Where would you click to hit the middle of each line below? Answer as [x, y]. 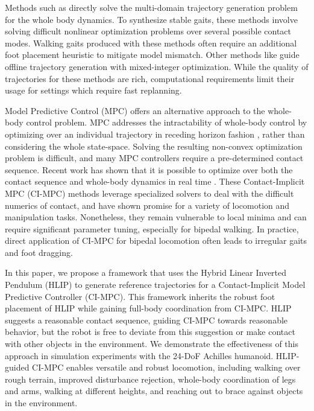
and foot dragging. [39, 252]
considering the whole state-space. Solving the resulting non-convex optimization [154, 146]
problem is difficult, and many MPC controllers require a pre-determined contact [154, 158]
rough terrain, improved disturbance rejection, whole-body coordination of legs [150, 379]
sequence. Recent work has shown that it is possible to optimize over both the [149, 169]
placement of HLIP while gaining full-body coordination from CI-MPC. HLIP [148, 308]
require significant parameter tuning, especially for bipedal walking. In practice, [152, 228]
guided [17, 367]
